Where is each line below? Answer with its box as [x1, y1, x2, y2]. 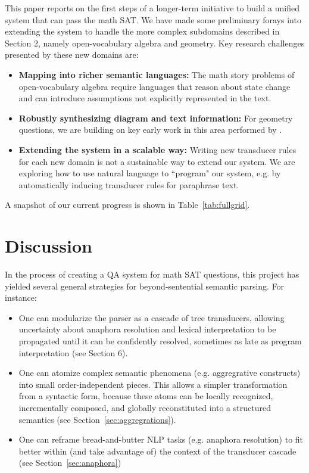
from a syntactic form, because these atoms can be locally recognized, [18, 390, 273, 402]
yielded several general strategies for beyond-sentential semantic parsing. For [5, 279, 285, 292]
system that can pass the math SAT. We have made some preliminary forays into [5, 13, 301, 26]
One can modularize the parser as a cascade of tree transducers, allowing [18, 311, 285, 323]
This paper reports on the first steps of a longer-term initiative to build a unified [5, 2, 299, 14]
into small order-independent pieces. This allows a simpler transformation [18, 378, 288, 390]
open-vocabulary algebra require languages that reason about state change [18, 80, 291, 92]
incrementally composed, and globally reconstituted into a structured [18, 401, 271, 413]
